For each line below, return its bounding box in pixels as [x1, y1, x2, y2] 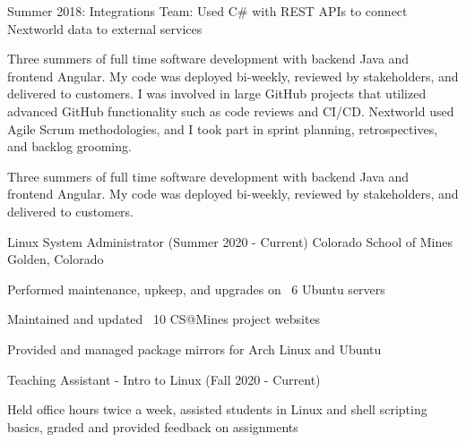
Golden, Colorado [7, 250, 104, 268]
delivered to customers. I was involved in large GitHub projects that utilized [7, 84, 427, 103]
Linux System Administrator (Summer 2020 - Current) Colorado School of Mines [7, 232, 453, 251]
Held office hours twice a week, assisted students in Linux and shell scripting [7, 400, 427, 419]
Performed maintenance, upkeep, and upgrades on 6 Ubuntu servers [7, 279, 385, 298]
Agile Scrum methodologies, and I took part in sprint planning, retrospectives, [7, 119, 438, 138]
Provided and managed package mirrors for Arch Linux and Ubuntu [7, 339, 382, 358]
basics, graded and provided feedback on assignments [7, 417, 298, 436]
